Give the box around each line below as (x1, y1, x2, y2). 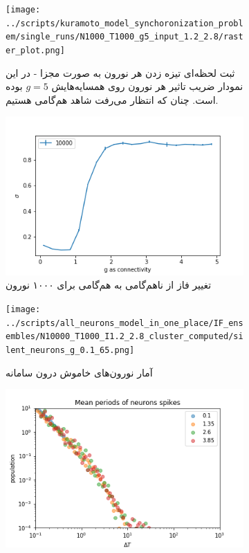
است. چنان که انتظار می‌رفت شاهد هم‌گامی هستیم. (6, 92, 219, 107)
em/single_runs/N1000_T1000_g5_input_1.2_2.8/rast (6, 32, 243, 42)
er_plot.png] (6, 45, 65, 55)
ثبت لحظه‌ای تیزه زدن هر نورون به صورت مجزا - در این (6, 65, 235, 80)
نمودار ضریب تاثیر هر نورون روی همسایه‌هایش (51, 79, 243, 93)
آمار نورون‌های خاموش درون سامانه (6, 365, 153, 379)
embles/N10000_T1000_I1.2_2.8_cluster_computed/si (6, 332, 243, 342)
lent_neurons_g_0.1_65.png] (6, 345, 135, 355)
